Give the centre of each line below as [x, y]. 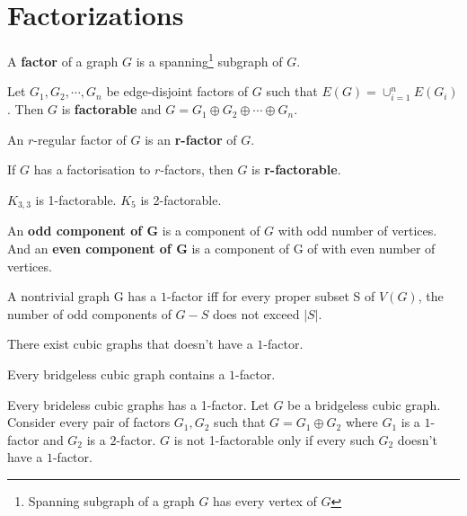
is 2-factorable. [181, 199]
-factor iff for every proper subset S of [271, 296]
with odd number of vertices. [357, 231]
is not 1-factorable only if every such [274, 439]
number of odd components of [89, 313]
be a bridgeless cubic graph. [364, 404]
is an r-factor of [191, 139]
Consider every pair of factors [89, 422]
